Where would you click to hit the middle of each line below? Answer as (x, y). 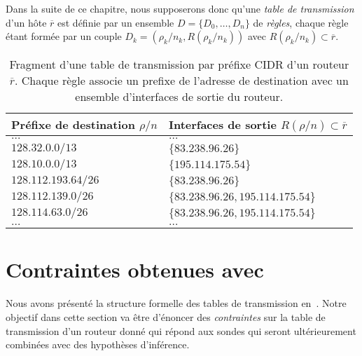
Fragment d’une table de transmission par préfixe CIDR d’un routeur (179, 64)
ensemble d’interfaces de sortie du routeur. (179, 97)
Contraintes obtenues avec (135, 269)
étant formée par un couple (64, 36)
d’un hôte (26, 22)
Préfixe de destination (73, 125)
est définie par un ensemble (116, 22)
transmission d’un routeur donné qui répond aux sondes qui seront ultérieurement (181, 330)
